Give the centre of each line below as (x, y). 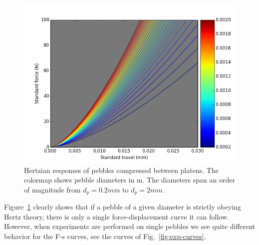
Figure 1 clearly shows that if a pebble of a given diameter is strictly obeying (123, 207)
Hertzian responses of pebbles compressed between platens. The (121, 170)
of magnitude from (52, 189)
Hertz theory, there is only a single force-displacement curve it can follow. (117, 216)
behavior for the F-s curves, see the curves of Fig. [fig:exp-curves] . (105, 236)
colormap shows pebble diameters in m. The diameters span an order (129, 180)
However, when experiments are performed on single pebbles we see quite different (130, 226)
